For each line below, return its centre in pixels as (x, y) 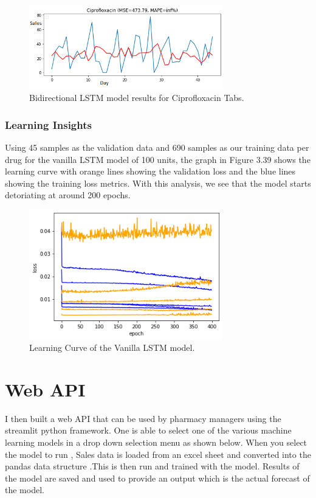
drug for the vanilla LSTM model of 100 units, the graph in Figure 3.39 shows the (158, 159)
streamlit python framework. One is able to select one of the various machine (148, 430)
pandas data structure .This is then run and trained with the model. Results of (152, 466)
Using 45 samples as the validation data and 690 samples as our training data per (157, 147)
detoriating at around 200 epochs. (68, 195)
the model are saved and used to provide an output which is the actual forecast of (157, 478)
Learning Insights (48, 124)
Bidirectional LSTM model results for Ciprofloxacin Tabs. (137, 98)
